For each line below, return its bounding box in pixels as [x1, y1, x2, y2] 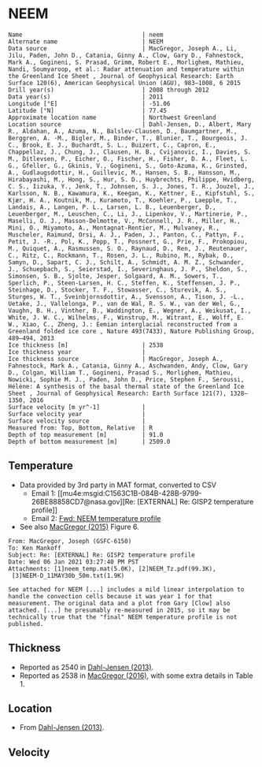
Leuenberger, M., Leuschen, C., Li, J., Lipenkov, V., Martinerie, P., [8, 210, 248, 218]
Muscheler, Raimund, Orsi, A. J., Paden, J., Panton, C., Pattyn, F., [8, 230, 245, 239]
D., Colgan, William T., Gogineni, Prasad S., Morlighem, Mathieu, [8, 368, 234, 377]
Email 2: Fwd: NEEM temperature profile [31, 513, 161, 523]
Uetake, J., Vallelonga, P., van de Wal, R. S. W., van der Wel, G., [8, 300, 242, 307]
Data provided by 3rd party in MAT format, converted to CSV [19, 480, 216, 490]
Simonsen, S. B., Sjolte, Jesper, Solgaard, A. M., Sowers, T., [8, 272, 223, 280]
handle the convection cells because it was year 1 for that [8, 592, 213, 600]
